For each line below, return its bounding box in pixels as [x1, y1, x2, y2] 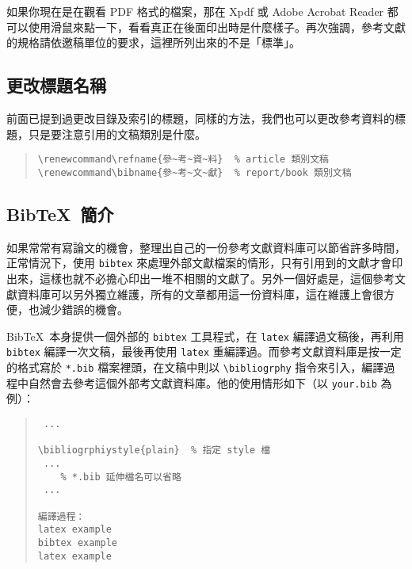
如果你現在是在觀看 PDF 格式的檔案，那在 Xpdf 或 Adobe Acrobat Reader [6, 3, 384, 19]
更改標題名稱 [6, 73, 106, 97]
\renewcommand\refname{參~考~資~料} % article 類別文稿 [37, 154, 329, 166]
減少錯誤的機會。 [39, 301, 128, 318]
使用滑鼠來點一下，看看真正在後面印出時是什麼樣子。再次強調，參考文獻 [28, 18, 406, 35]
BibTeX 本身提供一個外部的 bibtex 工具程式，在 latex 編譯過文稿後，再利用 [6, 327, 404, 344]
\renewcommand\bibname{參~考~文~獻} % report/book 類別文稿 [37, 166, 352, 178]
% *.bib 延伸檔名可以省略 [60, 471, 181, 483]
